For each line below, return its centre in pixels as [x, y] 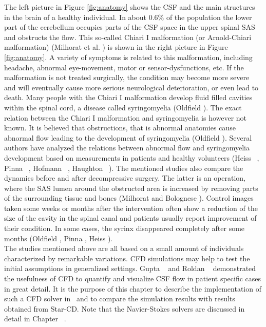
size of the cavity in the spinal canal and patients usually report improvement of [130, 218]
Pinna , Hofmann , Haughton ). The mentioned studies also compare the [124, 168]
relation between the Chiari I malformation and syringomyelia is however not [126, 117]
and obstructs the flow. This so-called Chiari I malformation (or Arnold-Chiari [128, 37]
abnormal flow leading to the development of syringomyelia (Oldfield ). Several [128, 137]
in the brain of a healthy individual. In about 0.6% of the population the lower [128, 17]
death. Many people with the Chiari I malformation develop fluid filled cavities [128, 97]
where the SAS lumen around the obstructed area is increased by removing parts [131, 188]
